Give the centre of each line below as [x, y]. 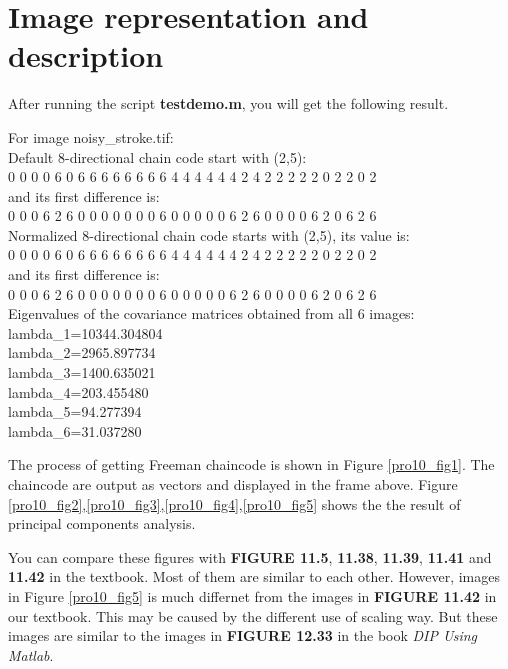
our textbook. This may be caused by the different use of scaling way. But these [253, 615]
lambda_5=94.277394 [75, 411]
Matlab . [31, 654]
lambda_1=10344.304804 [85, 332]
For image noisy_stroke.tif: [91, 136]
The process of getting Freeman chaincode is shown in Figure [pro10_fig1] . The [251, 464]
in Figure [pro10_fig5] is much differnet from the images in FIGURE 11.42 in [252, 595]
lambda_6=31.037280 [75, 430]
